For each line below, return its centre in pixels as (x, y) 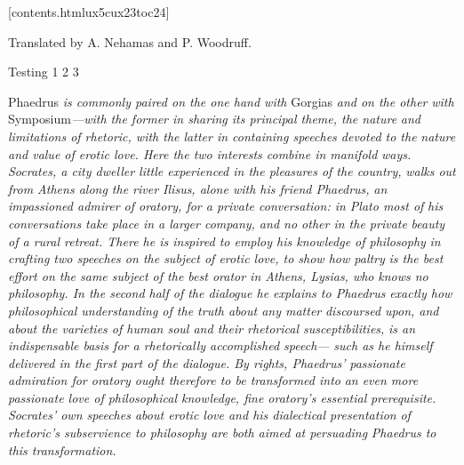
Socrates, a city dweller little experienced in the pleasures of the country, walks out (232, 171)
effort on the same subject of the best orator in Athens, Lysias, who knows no (218, 275)
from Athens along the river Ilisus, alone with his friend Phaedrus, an (198, 188)
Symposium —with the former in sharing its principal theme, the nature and (214, 119)
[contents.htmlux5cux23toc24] (89, 12)
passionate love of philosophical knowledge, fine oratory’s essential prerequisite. (222, 397)
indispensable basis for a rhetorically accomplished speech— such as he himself (220, 345)
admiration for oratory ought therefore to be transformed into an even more (213, 380)
